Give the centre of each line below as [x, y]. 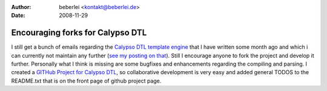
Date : [18, 16]
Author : [21, 7]
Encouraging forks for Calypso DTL [79, 33]
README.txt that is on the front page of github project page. [86, 81]
